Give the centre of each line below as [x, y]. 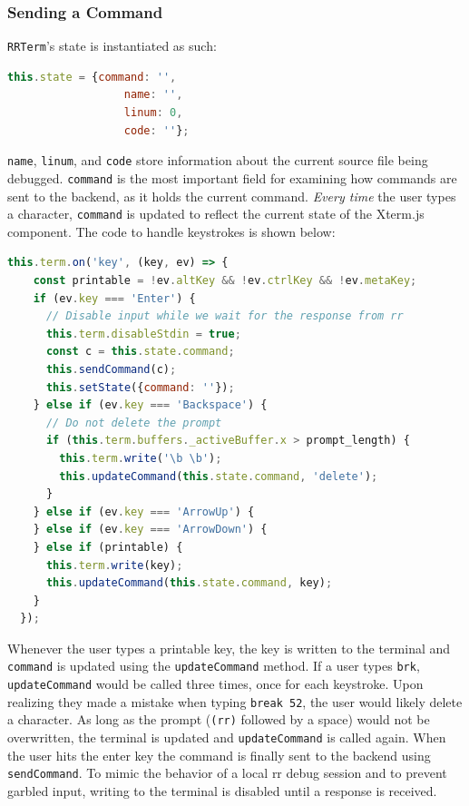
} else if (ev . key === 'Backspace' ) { [150, 405]
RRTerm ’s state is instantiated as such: [112, 46]
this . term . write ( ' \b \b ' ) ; [141, 458]
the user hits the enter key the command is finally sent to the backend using [219, 755]
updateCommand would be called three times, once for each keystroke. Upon [215, 684]
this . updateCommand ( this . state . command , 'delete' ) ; [219, 476]
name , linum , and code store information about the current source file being [218, 160]
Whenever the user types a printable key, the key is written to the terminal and [229, 648]
